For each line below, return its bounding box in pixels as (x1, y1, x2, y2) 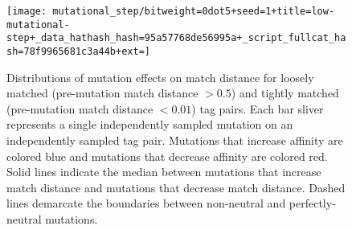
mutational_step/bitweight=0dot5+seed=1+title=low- (52, 6, 335, 17)
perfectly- (289, 195, 336, 212)
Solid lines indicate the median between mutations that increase (6, 163, 321, 180)
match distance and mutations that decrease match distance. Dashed (6, 179, 346, 195)
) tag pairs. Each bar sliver (191, 100, 324, 117)
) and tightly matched (231, 84, 339, 101)
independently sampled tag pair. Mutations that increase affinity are (6, 132, 343, 148)
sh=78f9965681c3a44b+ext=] (6, 45, 150, 57)
